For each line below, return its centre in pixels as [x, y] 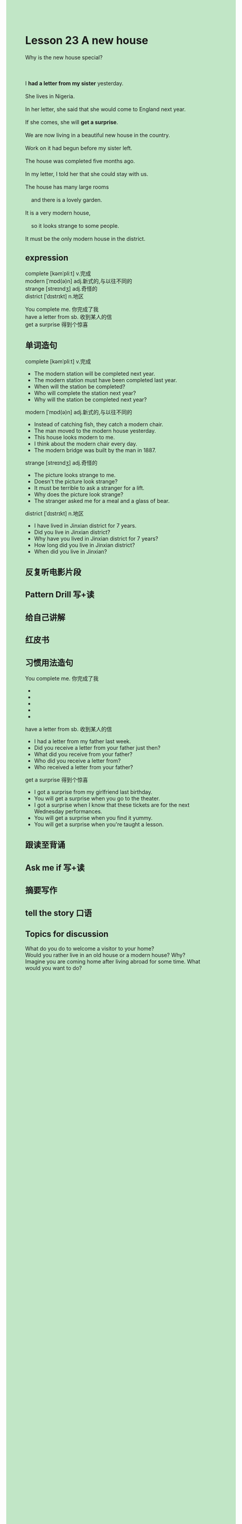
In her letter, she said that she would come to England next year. [105, 109]
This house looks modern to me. [74, 437]
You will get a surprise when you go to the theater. [97, 798]
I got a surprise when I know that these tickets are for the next [112, 805]
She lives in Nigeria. [50, 96]
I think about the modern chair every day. [85, 443]
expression [47, 258]
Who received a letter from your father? [83, 767]
